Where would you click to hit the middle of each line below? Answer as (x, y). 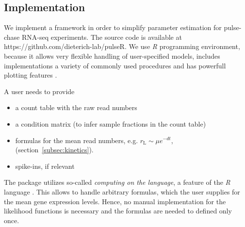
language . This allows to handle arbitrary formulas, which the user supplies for (122, 191)
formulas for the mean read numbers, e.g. (77, 140)
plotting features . (31, 75)
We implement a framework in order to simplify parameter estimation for (113, 27)
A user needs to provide (39, 91)
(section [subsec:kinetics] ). (54, 150)
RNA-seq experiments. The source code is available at (102, 37)
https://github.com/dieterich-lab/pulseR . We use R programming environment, (122, 46)
